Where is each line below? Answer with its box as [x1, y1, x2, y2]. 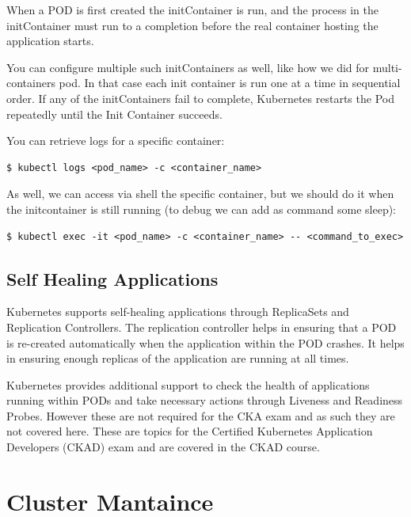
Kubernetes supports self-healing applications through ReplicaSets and [6, 303, 349, 320]
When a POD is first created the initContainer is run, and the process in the [6, 2, 379, 17]
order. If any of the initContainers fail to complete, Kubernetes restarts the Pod [6, 89, 394, 106]
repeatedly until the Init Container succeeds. [6, 105, 223, 122]
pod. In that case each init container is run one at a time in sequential [59, 74, 401, 91]
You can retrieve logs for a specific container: [6, 132, 225, 149]
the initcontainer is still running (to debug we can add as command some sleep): [6, 200, 397, 217]
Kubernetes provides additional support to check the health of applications [6, 376, 370, 393]
